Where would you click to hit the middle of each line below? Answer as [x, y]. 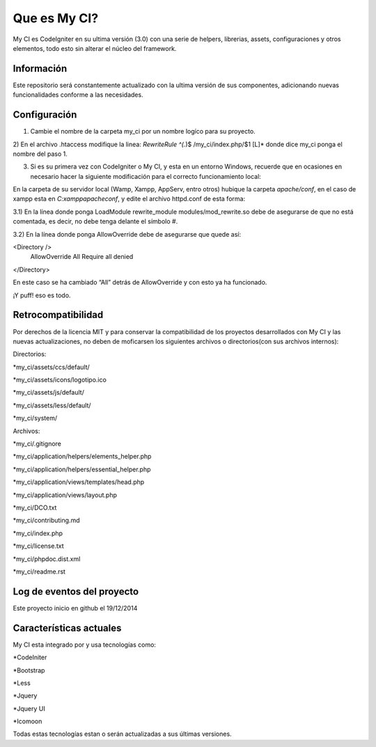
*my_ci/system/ [35, 418]
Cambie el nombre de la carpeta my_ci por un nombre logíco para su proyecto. [143, 132]
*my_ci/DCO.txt [35, 508]
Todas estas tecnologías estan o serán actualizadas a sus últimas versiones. [123, 734]
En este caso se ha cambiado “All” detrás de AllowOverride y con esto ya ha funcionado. [140, 283]
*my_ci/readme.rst [39, 572]
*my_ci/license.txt [38, 546]
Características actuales [67, 628]
